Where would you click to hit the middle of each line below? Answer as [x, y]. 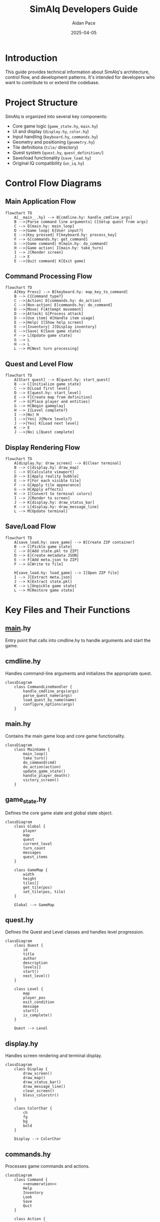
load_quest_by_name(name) [50, 700]
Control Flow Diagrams [54, 183]
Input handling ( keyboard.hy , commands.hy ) [55, 137]
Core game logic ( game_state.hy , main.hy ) [55, 126]
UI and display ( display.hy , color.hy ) [51, 131]
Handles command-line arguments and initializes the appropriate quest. [79, 673]
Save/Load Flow [31, 527]
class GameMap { [31, 870]
